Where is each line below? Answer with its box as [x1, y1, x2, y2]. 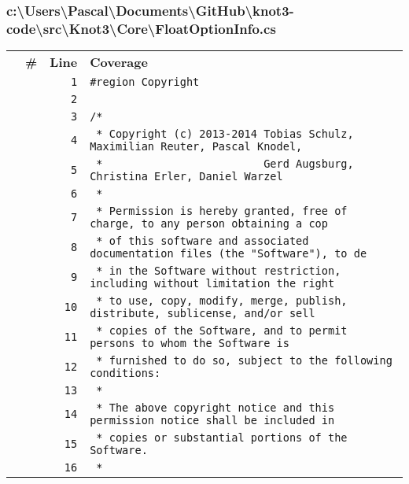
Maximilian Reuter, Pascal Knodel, [90, 140, 303, 153]
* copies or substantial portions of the [96, 431, 348, 445]
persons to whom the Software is [90, 337, 289, 350]
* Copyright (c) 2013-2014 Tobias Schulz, [96, 127, 354, 141]
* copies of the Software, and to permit [96, 324, 348, 338]
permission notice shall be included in [90, 414, 335, 427]
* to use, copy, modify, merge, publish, [96, 294, 348, 308]
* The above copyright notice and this [96, 401, 335, 415]
